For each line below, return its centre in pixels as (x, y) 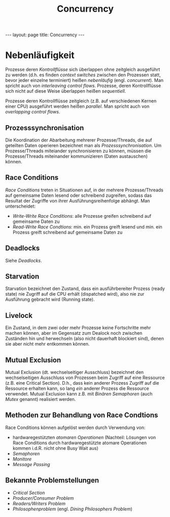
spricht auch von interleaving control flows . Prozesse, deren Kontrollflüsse (83, 86)
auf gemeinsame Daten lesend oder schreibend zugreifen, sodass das (79, 195)
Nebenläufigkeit (40, 55)
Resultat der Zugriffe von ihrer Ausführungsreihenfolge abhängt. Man (78, 200)
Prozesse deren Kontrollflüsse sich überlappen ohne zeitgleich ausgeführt (83, 70)
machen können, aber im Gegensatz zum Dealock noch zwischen (74, 333)
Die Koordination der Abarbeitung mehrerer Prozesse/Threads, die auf (79, 140)
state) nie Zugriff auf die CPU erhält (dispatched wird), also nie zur (75, 294)
